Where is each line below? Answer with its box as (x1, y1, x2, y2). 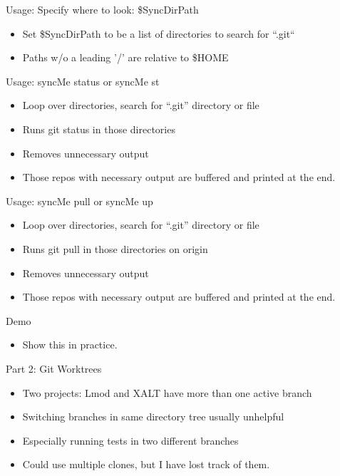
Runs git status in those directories (22, 121, 175, 136)
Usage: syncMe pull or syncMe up (6, 193, 153, 208)
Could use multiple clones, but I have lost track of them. (22, 457, 270, 472)
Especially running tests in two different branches (22, 433, 239, 447)
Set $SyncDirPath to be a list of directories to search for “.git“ (22, 26, 295, 41)
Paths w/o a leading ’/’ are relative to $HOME (22, 50, 229, 65)
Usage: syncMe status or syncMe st (6, 73, 160, 88)
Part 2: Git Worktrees (6, 361, 102, 376)
